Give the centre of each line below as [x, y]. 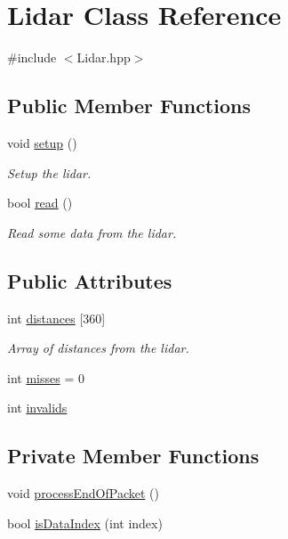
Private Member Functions [133, 456]
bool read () [40, 203]
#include [32, 57]
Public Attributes [90, 280]
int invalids [37, 408]
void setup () [42, 142]
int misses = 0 [46, 377]
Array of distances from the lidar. [98, 348]
